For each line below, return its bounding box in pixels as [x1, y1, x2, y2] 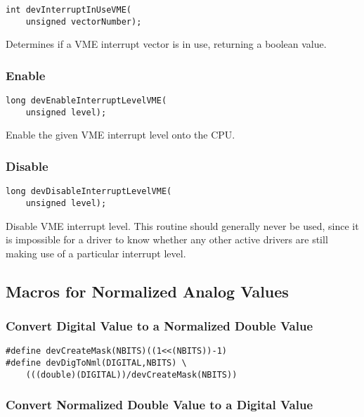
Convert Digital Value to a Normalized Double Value [6, 317, 313, 335]
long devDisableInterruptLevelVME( [6, 186, 172, 197]
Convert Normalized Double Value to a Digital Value [6, 396, 313, 413]
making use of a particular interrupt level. [6, 245, 186, 260]
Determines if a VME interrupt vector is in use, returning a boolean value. [6, 37, 327, 51]
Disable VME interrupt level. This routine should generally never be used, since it [6, 218, 359, 233]
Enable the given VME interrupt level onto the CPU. [6, 127, 235, 142]
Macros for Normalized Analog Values [6, 280, 289, 302]
